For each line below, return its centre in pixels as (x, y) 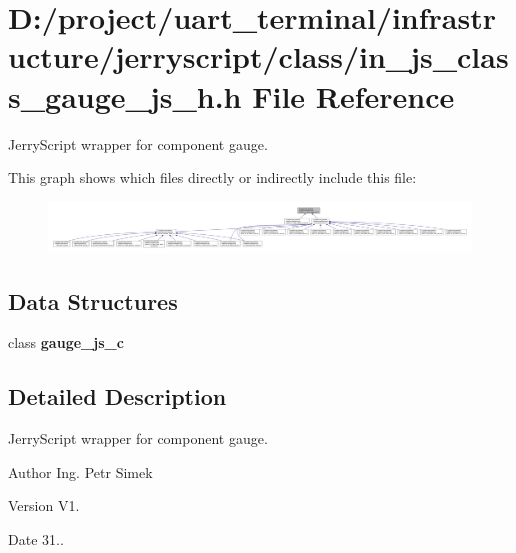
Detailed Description (117, 396)
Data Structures (93, 300)
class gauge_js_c (66, 342)
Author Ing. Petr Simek (80, 471)
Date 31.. (36, 538)
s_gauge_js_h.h (125, 95)
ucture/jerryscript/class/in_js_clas (258, 56)
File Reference (353, 95)
